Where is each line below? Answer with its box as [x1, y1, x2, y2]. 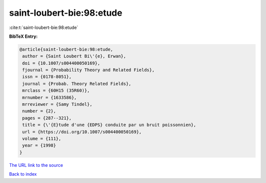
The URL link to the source [9, 162, 64, 168]
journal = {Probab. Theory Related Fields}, [22, 81, 132, 86]
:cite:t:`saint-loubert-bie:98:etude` [9, 25, 78, 30]
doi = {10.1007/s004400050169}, [22, 60, 100, 66]
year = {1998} [22, 143, 56, 148]
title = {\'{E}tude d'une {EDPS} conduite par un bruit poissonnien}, [22, 122, 197, 128]
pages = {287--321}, [22, 115, 72, 121]
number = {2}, [22, 108, 56, 114]
